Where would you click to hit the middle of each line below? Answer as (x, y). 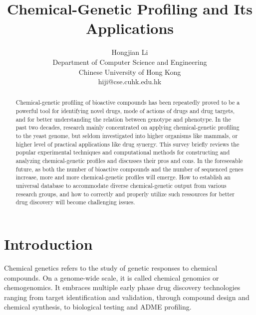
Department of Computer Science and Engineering (130, 62)
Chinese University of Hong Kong (130, 72)
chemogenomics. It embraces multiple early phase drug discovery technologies (122, 287)
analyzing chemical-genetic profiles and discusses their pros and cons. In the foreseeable (129, 161)
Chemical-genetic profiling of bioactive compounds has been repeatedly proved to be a (128, 102)
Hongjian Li (130, 52)
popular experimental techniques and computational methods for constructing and (123, 152)
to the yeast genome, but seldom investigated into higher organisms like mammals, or (127, 136)
